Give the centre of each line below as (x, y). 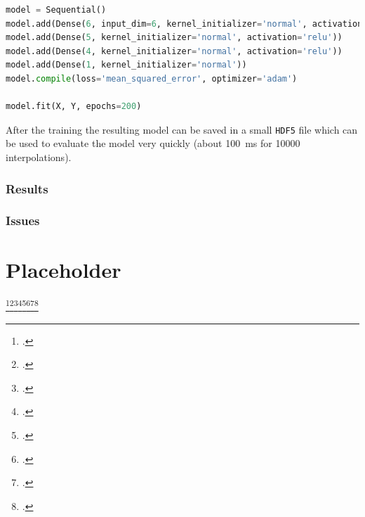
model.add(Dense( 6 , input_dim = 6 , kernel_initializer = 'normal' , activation (184, 24)
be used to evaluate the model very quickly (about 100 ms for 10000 (153, 143)
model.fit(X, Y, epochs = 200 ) (74, 107)
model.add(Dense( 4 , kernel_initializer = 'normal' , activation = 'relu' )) (174, 51)
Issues (23, 221)
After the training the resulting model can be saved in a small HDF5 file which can (182, 129)
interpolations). (39, 157)
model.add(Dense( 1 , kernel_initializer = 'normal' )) (126, 65)
